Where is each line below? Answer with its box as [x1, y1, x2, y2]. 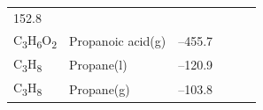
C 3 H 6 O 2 [13, 30, 58, 51]
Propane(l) [69, 55, 128, 74]
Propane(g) [69, 79, 130, 98]
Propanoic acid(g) [69, 31, 166, 49]
